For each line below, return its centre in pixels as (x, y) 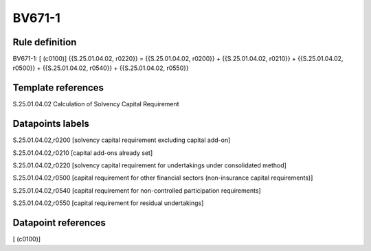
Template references (58, 88)
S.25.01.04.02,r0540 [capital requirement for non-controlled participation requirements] (137, 190)
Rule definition (45, 42)
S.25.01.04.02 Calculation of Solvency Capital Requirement (96, 104)
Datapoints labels (51, 124)
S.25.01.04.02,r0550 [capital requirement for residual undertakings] (108, 203)
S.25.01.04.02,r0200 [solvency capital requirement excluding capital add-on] (122, 140)
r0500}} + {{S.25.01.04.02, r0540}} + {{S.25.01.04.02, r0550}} (101, 68)
